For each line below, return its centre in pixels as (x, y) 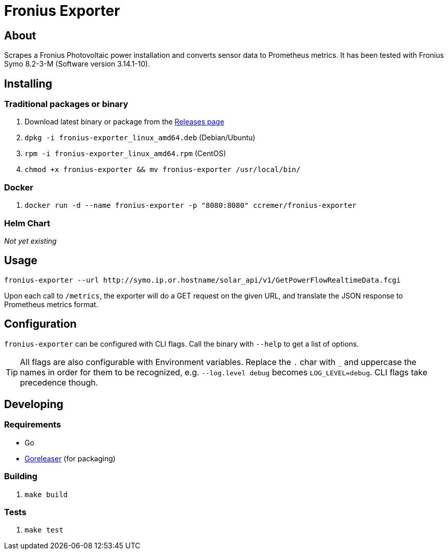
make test (44, 530)
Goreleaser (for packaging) (70, 458)
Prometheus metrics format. (51, 304)
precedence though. (59, 382)
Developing (34, 404)
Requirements (33, 425)
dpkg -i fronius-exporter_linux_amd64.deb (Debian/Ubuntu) (140, 138)
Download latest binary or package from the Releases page (125, 122)
